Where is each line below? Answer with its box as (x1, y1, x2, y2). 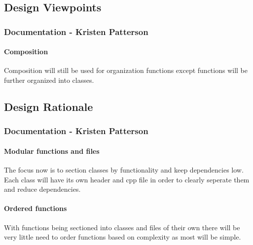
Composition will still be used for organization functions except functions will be (4, 65, 248, 75)
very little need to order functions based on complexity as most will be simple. (4, 232, 241, 242)
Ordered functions (4, 203, 67, 213)
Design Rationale (4, 99, 93, 114)
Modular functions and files (4, 145, 100, 156)
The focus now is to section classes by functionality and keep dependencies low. (4, 165, 244, 175)
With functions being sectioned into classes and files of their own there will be (4, 222, 240, 232)
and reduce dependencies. (4, 184, 81, 194)
